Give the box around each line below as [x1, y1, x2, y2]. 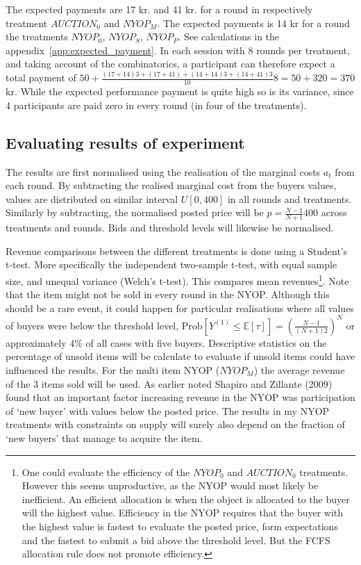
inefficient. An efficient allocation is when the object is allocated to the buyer [22, 491, 350, 506]
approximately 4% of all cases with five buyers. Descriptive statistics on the [6, 335, 327, 350]
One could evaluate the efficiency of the [22, 464, 190, 479]
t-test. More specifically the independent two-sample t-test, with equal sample [6, 257, 337, 272]
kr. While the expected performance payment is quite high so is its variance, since [6, 84, 354, 99]
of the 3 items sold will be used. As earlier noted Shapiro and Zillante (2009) [6, 376, 333, 391]
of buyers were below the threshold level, [6, 318, 179, 332]
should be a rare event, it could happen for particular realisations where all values [6, 300, 354, 315]
